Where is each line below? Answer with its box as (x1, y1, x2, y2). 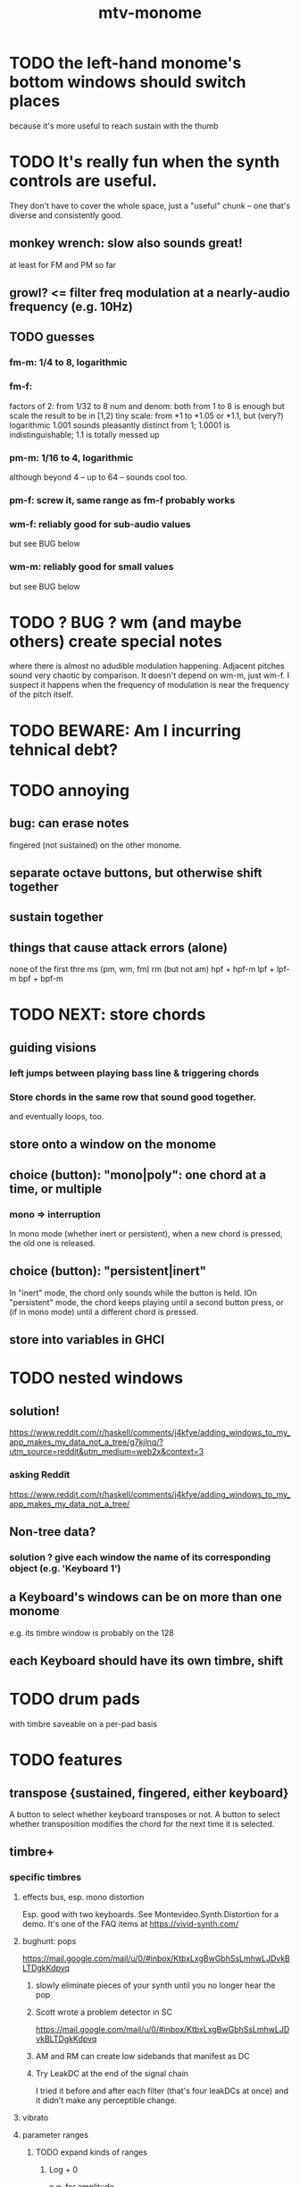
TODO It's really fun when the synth (9, 152, 280, 172)
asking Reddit (9, 1469, 71, 1481)
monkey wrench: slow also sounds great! (9, 236, 243, 251)
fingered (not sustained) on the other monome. (9, 839, 182, 850)
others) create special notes (9, 631, 223, 651)
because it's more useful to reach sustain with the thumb (9, 120, 219, 131)
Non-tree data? (9, 1524, 96, 1539)
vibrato (21, 2112, 49, 2123)
